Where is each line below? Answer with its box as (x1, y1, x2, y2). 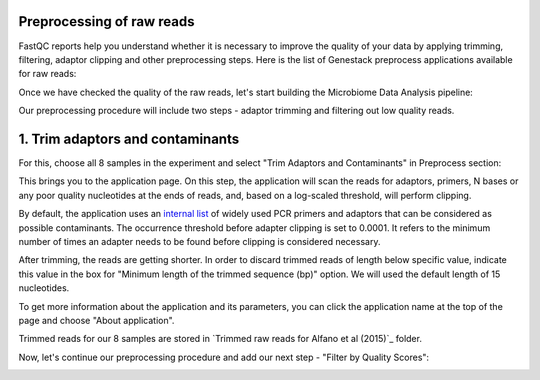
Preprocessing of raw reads (18, 13, 195, 30)
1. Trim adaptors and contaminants (18, 130, 240, 147)
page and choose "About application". (18, 314, 175, 326)
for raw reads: (18, 68, 77, 80)
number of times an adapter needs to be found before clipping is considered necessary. (18, 235, 381, 247)
